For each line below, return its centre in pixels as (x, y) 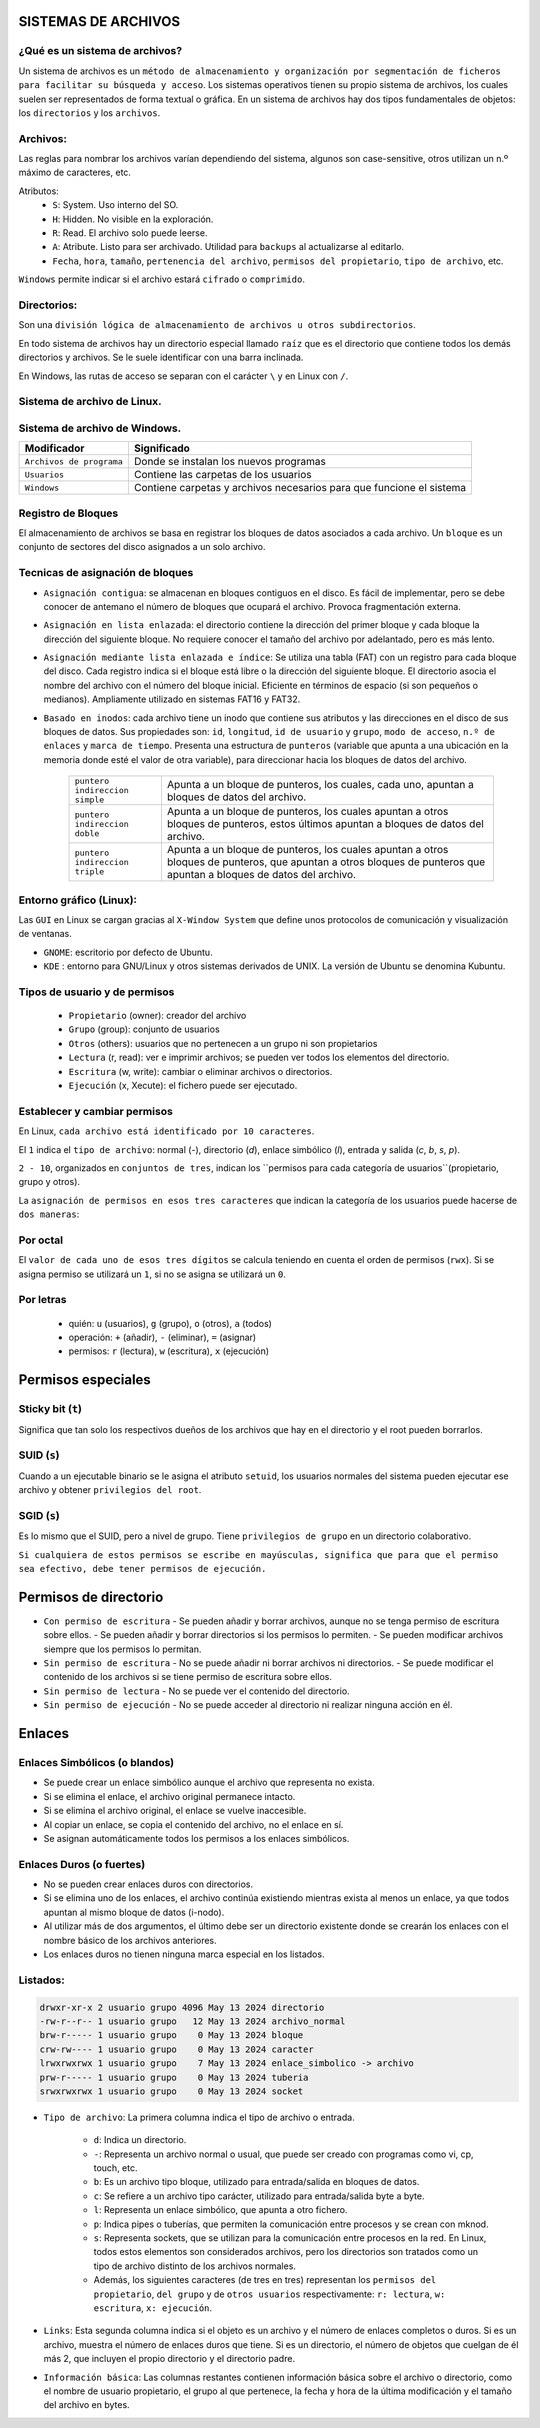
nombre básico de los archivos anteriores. (130, 1940)
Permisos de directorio (91, 1596)
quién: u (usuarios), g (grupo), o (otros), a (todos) (170, 1323)
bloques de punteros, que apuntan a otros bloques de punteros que (326, 862)
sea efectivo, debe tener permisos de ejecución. (142, 1568)
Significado (161, 448)
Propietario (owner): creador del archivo (157, 1016)
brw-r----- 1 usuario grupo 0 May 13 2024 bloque (171, 2035)
